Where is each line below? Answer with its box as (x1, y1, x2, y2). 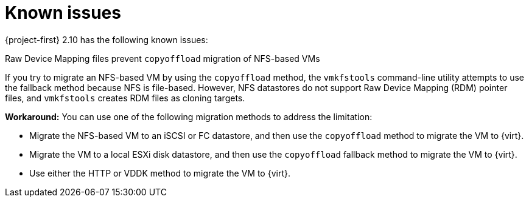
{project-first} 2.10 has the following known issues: (5, 34, 208, 45)
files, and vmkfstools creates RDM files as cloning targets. (5, 92, 245, 103)
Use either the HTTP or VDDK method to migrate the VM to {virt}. (29, 167, 290, 178)
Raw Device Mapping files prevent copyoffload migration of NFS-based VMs (5, 53, 320, 64)
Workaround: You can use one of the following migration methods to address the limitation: (5, 111, 373, 122)
